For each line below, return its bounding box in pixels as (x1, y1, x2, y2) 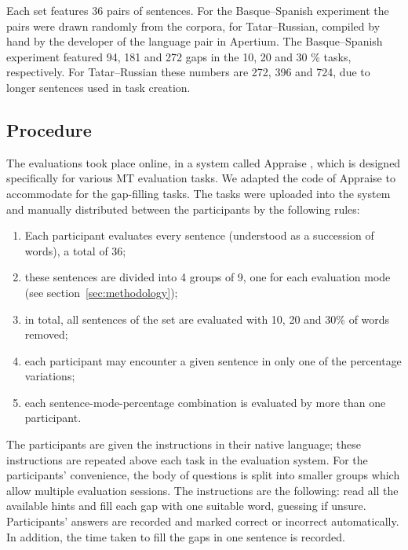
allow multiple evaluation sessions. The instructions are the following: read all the (6, 482, 399, 498)
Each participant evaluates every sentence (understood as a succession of (24, 227, 374, 244)
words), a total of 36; (24, 242, 126, 258)
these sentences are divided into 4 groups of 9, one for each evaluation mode (24, 269, 391, 285)
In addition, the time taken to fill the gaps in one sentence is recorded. (6, 528, 345, 544)
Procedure (6, 117, 92, 141)
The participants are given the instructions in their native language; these (6, 436, 361, 453)
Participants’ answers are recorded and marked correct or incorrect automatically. (6, 513, 399, 530)
